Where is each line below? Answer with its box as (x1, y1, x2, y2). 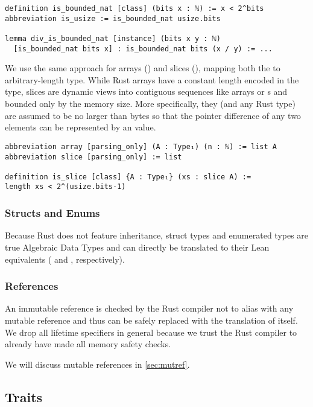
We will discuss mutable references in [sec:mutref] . (5, 357, 190, 370)
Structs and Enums (5, 205, 100, 220)
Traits (5, 387, 43, 406)
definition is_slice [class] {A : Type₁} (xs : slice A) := (5, 172, 251, 181)
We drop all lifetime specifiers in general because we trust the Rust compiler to (5, 325, 297, 338)
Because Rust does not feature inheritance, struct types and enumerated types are (5, 229, 309, 242)
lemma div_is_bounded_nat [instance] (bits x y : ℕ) (5, 34, 221, 43)
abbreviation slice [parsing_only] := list (5, 152, 182, 161)
